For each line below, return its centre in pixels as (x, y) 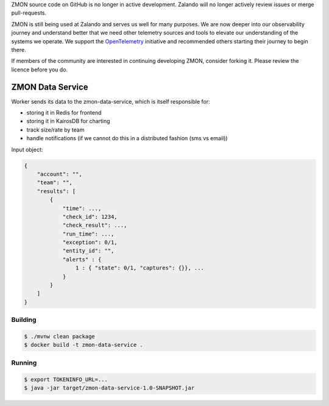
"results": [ (56, 191)
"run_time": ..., (88, 234)
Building (24, 320)
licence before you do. (40, 69)
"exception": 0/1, (90, 243)
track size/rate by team (55, 130)
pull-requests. (29, 13)
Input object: (27, 149)
